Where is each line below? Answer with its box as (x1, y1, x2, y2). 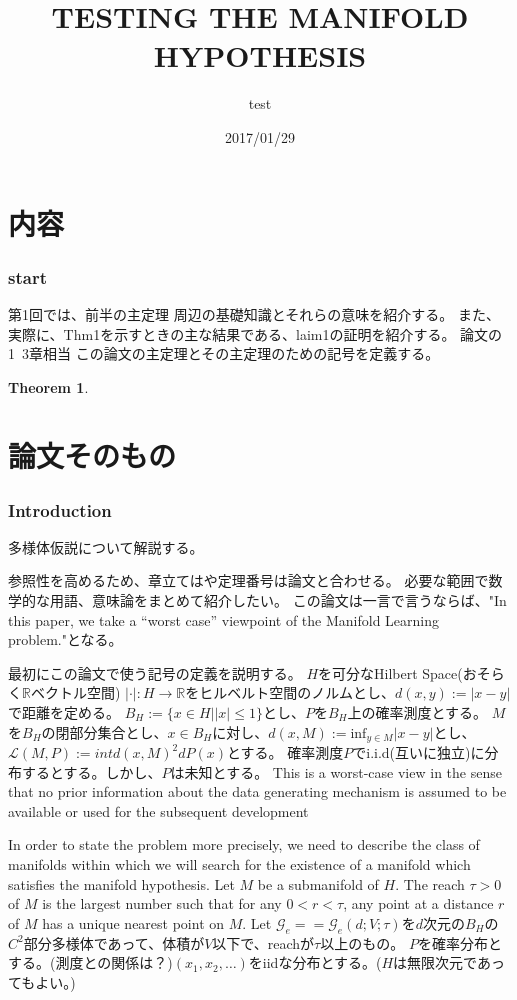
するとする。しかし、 (21, 761, 162, 782)
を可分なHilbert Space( (318, 662, 463, 683)
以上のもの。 (320, 932, 405, 953)
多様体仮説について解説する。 (8, 536, 204, 557)
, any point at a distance (343, 893, 494, 914)
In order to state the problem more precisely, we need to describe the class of (8, 834, 480, 855)
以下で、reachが (212, 932, 315, 953)
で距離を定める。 (8, 702, 120, 723)
